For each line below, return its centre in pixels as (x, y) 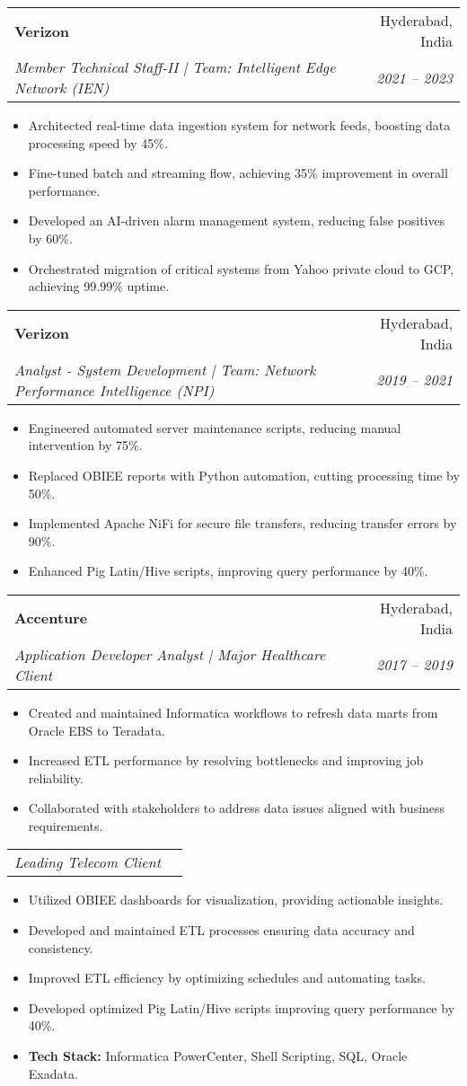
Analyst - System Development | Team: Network (165, 369)
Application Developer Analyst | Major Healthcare (170, 654)
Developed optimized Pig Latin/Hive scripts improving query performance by (242, 1007)
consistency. (61, 947)
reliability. (56, 777)
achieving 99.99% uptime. (99, 286)
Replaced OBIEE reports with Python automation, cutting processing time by (244, 475)
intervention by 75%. (85, 445)
